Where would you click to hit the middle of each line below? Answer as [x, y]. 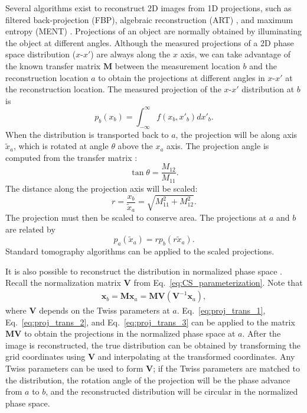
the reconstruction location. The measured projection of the [113, 89]
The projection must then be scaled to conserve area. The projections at [136, 217]
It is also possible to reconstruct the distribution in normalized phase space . [144, 271]
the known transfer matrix [53, 65]
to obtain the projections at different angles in [182, 77]
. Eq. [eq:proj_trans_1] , [221, 310]
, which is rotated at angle [61, 146]
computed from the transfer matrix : [71, 157]
